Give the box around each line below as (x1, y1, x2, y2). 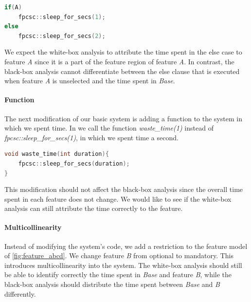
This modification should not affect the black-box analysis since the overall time (4, 184, 243, 194)
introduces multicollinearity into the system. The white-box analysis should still (4, 260, 242, 270)
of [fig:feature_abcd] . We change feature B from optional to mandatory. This (4, 250, 233, 261)
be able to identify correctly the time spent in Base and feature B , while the (4, 269, 232, 280)
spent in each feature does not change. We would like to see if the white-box (4, 193, 232, 204)
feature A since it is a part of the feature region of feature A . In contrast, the (4, 56, 234, 66)
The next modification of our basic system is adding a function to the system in (4, 113, 242, 123)
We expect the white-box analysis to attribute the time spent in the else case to (4, 47, 242, 57)
